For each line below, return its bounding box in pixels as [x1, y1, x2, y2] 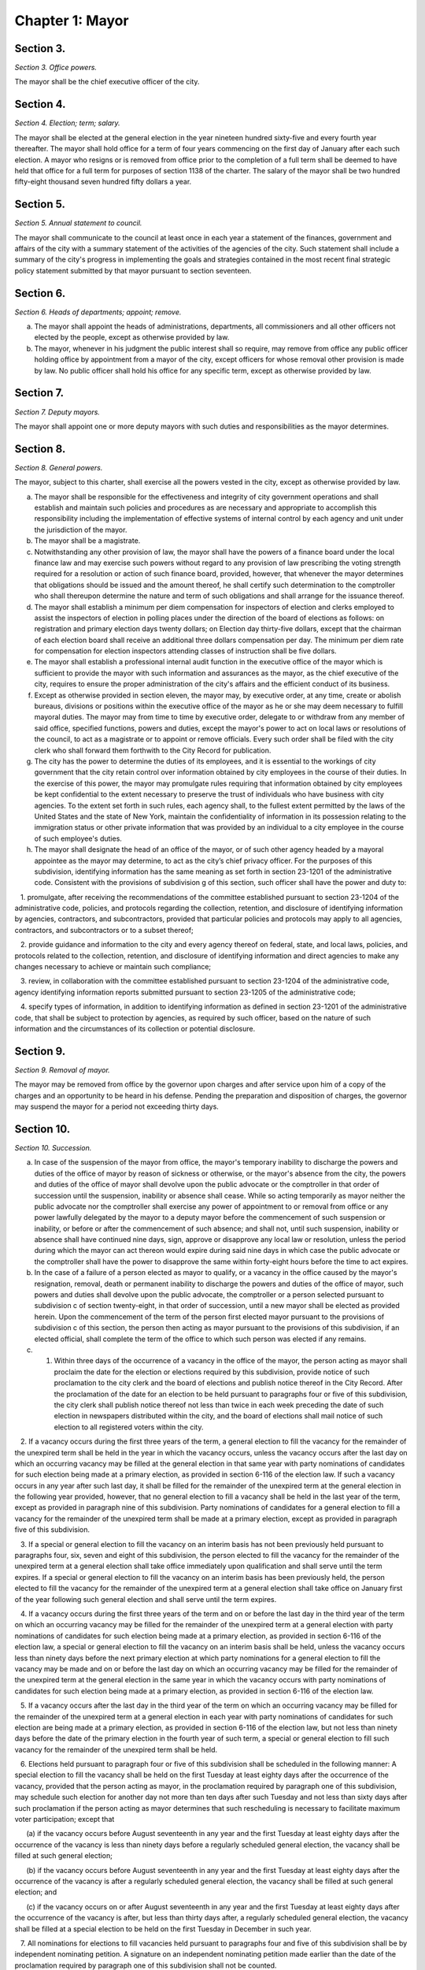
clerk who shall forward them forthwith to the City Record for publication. [34, 745, 272, 755]
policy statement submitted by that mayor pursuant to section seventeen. [14, 266, 252, 275]
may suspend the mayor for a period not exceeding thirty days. [14, 1102, 220, 1111]
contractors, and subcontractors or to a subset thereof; [14, 925, 194, 935]
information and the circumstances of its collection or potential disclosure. [14, 1024, 256, 1033]
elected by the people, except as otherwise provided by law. [34, 333, 230, 342]
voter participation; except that [14, 1815, 115, 1824]
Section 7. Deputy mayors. [14, 407, 100, 417]
